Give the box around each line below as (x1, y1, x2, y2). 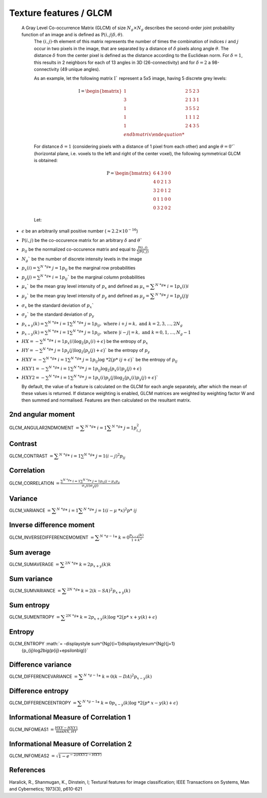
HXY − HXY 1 (54, 725, 79, 730)
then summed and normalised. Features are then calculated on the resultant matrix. (21, 397, 191, 403)
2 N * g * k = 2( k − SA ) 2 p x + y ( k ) (67, 587, 131, 595)
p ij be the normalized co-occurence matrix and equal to (21, 246, 136, 253)
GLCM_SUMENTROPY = (9, 614, 60, 620)
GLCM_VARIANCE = (9, 507, 51, 513)
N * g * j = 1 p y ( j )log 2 (42, 347, 84, 354)
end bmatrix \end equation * (124, 132, 185, 137)
